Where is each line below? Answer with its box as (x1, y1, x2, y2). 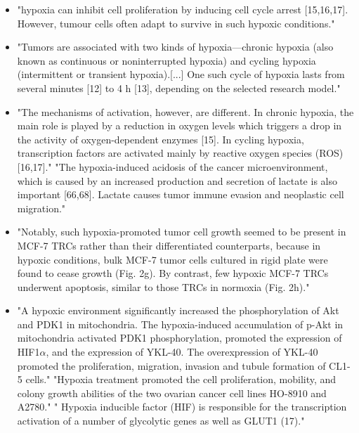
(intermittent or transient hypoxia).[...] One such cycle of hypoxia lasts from (17, 67, 345, 82)
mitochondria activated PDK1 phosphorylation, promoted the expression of (17, 330, 342, 345)
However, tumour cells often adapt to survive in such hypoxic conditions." (17, 15, 335, 30)
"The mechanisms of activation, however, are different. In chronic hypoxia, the (17, 104, 354, 119)
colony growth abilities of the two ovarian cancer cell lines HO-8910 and (17, 385, 327, 400)
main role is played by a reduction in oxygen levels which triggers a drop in (17, 118, 342, 133)
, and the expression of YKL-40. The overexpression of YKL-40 (46, 344, 318, 359)
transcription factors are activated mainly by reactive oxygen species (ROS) (17, 146, 344, 160)
